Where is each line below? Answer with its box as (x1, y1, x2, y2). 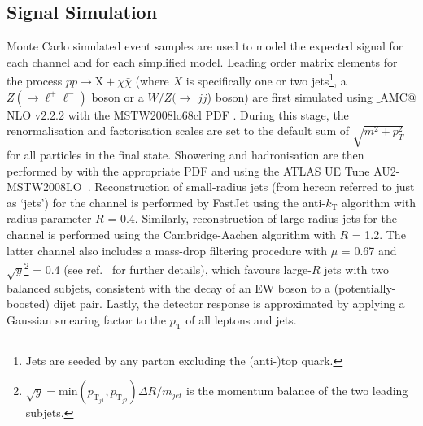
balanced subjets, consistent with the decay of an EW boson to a (7, 279, 331, 296)
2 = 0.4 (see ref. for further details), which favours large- (24, 259, 312, 277)
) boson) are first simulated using (207, 88, 373, 105)
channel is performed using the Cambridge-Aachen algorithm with (7, 225, 336, 242)
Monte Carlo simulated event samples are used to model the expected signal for (7, 37, 403, 54)
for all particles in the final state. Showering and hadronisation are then (7, 146, 364, 163)
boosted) (7, 295, 50, 312)
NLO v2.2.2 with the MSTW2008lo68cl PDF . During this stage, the (7, 106, 349, 123)
